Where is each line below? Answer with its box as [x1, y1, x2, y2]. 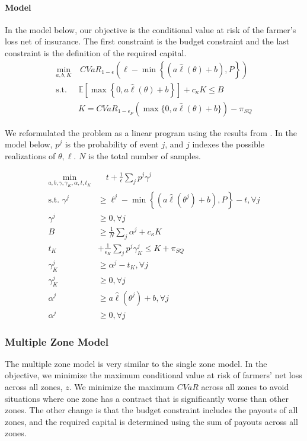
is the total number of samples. [88, 149, 201, 162]
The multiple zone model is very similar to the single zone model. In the [5, 357, 267, 369]
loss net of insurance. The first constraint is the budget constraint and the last [5, 35, 290, 47]
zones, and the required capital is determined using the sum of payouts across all [5, 415, 298, 427]
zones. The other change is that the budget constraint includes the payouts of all [5, 404, 298, 416]
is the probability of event [65, 138, 159, 150]
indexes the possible [192, 138, 264, 150]
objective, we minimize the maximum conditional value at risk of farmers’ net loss [5, 369, 302, 381]
